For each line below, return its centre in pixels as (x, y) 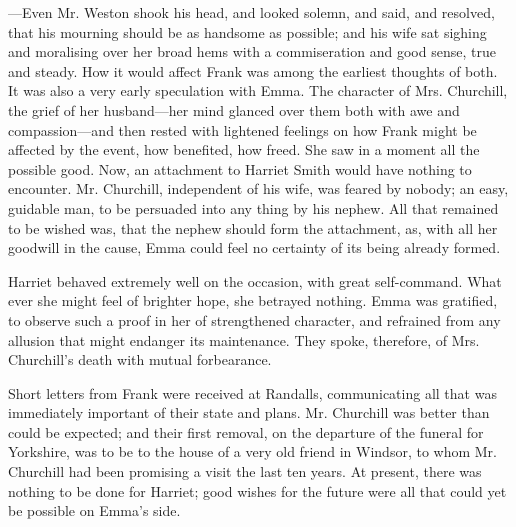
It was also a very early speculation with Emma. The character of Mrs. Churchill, (258, 90)
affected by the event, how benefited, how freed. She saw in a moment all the (244, 149)
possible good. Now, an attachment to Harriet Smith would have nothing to (240, 168)
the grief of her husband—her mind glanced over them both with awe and (234, 109)
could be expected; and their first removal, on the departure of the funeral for (246, 431)
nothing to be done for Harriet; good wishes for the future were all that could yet (257, 490)
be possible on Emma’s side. (94, 510)
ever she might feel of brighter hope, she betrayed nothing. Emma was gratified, (253, 300)
